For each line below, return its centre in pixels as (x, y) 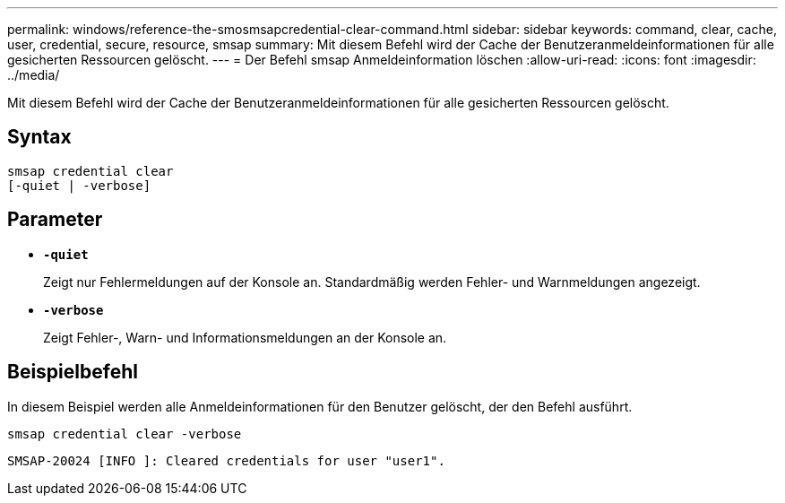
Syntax (39, 137)
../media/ (34, 75)
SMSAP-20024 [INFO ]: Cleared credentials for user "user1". (226, 460)
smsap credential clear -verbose (125, 434)
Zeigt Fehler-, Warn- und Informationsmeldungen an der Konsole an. (245, 337)
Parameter (55, 220)
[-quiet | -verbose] (79, 185)
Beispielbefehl (73, 372)
